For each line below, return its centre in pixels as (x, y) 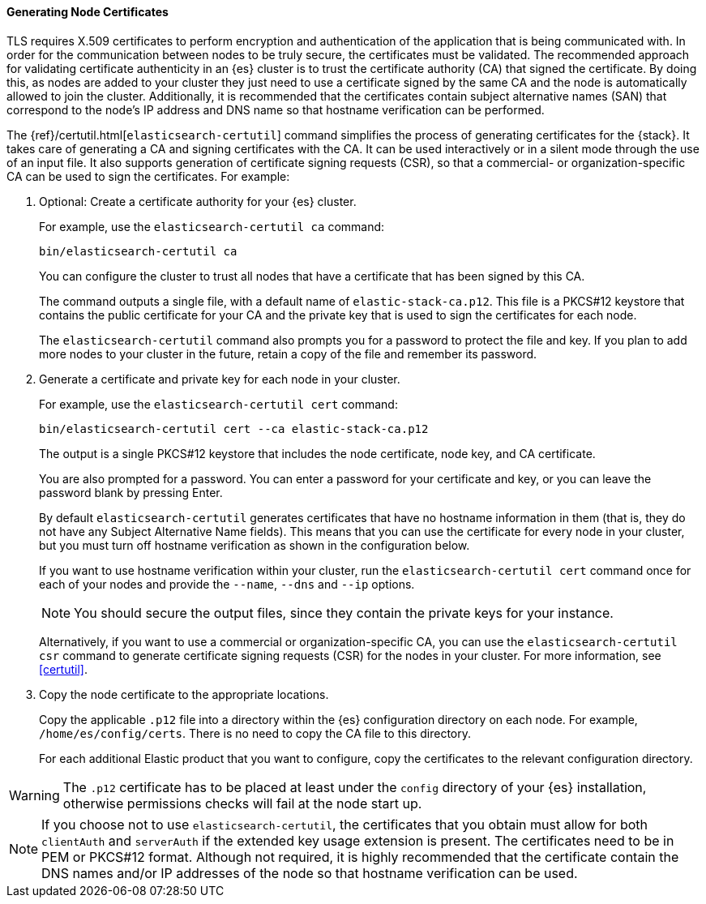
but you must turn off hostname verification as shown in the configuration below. (255, 545)
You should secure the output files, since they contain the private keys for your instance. (344, 613)
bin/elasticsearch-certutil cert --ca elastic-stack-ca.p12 (234, 428)
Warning (34, 795)
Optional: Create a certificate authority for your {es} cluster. (198, 201)
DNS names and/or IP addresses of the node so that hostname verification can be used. (310, 873)
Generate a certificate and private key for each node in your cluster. (220, 379)
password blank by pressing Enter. (131, 492)
